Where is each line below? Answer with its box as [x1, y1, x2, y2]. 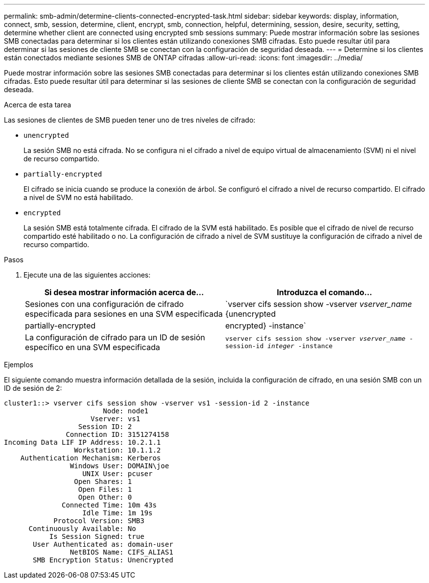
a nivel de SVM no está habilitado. [24, 193, 133, 202]
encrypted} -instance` [225, 321, 307, 330]
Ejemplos [4, 360, 33, 369]
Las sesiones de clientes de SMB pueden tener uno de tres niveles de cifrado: [4, 116, 256, 124]
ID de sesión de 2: [4, 384, 62, 392]
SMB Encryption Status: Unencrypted [33, 556, 173, 564]
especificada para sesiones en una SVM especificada [25, 309, 223, 319]
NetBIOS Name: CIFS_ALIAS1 [70, 548, 173, 556]
